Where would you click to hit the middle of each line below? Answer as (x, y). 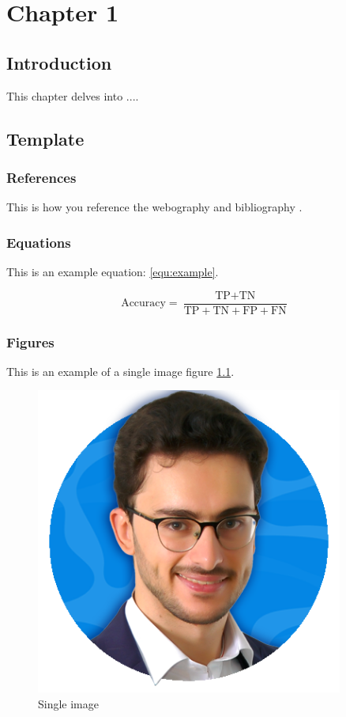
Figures (30, 341)
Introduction (59, 62)
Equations (39, 242)
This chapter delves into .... (73, 95)
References (41, 177)
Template (45, 138)
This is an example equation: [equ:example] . (113, 271)
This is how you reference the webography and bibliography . (154, 207)
